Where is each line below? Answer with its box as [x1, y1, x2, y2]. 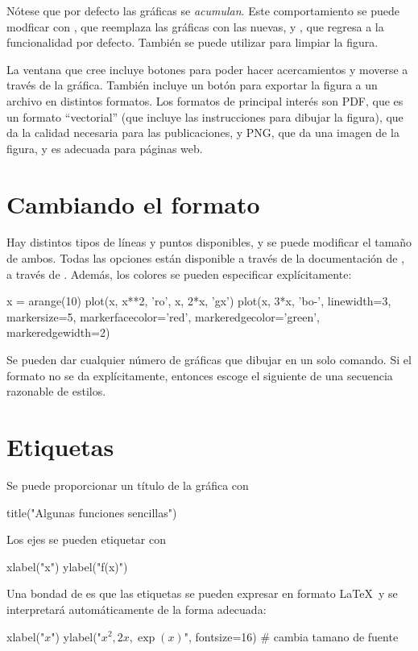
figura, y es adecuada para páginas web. [6, 139, 203, 156]
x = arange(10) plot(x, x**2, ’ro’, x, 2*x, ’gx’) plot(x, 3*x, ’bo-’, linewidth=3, [6, 292, 391, 309]
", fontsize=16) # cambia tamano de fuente [184, 628, 399, 645]
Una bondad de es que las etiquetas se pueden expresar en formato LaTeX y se [6, 585, 398, 602]
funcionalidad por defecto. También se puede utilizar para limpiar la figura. [6, 34, 379, 51]
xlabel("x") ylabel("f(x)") [6, 558, 128, 574]
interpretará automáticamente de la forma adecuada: [6, 600, 267, 617]
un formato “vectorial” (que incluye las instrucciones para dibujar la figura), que [6, 108, 404, 125]
